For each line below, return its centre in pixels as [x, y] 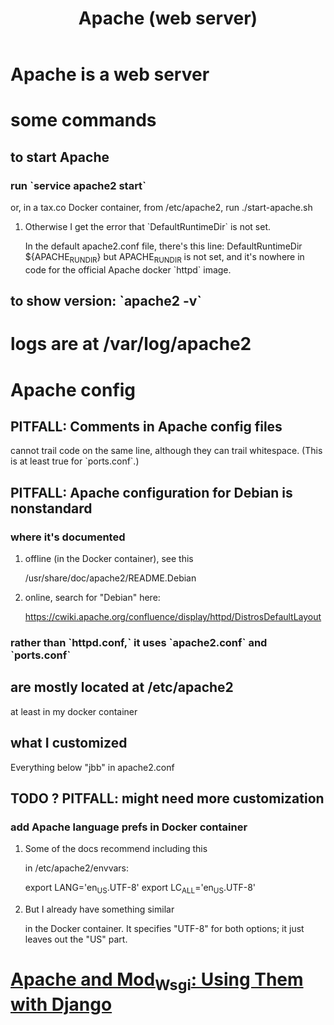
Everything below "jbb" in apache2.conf [92, 767]
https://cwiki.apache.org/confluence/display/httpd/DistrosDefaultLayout [173, 617]
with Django [61, 1004]
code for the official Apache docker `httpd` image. [128, 269]
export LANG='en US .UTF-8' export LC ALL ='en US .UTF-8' [140, 889]
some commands [83, 120]
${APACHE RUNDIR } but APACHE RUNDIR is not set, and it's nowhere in [164, 258]
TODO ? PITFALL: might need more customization [167, 798]
